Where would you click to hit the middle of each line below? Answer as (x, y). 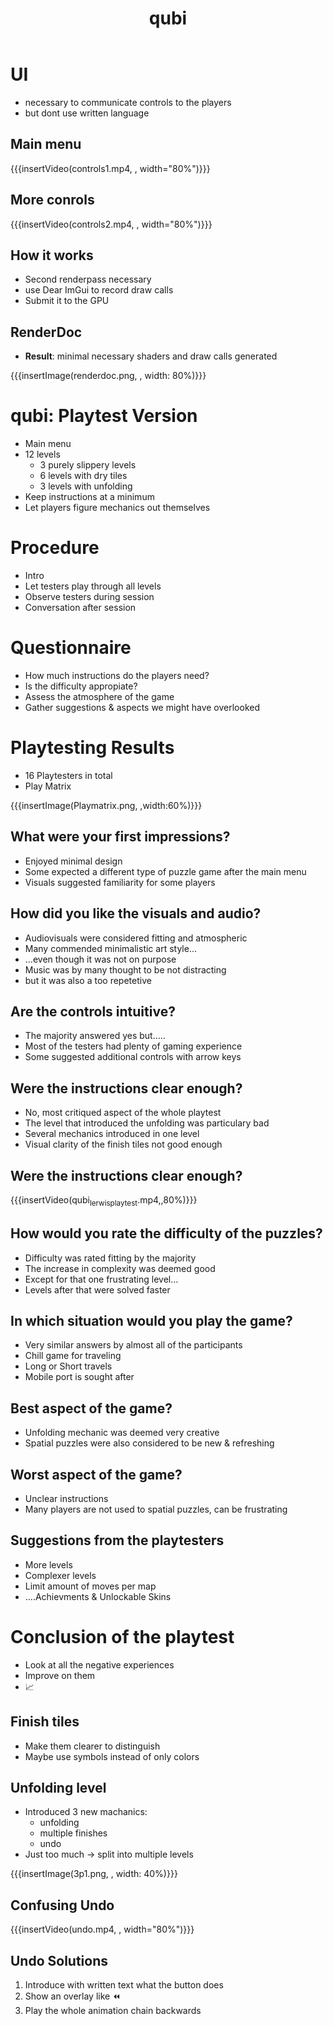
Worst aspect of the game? (96, 1474)
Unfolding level (58, 1788)
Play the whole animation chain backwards (113, 2011)
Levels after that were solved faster (97, 1289)
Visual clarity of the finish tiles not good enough (123, 1144)
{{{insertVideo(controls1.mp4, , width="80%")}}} (110, 168)
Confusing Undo (62, 1905)
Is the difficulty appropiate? (81, 686)
